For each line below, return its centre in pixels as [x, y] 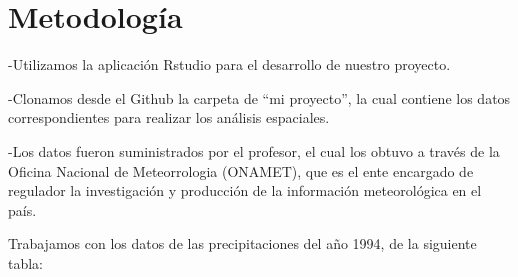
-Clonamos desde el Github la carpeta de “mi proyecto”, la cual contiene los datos [259, 97]
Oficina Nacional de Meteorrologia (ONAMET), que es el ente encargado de [241, 170]
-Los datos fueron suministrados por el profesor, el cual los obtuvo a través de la [254, 150]
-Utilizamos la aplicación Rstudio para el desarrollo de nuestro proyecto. [229, 64]
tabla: [26, 262]
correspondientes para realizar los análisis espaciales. [169, 117]
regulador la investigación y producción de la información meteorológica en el [245, 190]
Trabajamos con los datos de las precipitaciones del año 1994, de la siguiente [242, 243]
